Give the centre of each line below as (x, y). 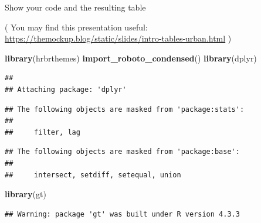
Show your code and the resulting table (75, 7)
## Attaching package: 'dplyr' (66, 89)
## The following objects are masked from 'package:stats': (125, 109)
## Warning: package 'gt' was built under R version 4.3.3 (122, 214)
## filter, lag (43, 132)
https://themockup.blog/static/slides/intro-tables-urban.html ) (118, 38)
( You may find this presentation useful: (76, 27)
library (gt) (26, 194)
